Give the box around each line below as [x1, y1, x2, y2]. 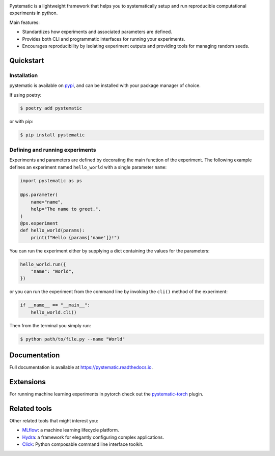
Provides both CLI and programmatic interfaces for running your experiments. [22, 36, 185, 42]
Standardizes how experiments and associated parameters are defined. [22, 28, 173, 35]
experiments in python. [9, 10, 58, 16]
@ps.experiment [20, 220, 58, 226]
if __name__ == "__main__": [20, 302, 90, 308]
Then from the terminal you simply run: [9, 322, 91, 328]
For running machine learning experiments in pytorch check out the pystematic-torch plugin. [9, 391, 204, 397]
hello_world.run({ [20, 261, 66, 267]
